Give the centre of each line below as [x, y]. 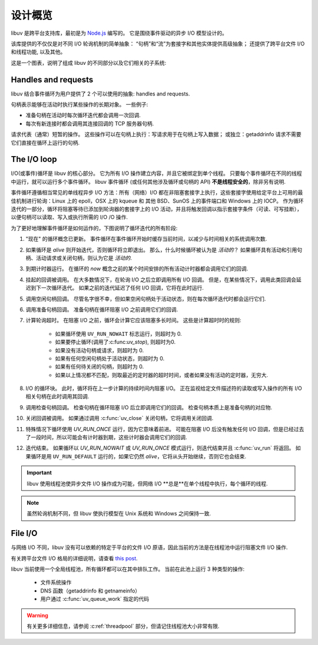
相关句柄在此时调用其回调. [57, 396]
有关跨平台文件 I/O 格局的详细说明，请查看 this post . [74, 558]
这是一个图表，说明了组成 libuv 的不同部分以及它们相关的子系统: [89, 62]
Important [39, 473]
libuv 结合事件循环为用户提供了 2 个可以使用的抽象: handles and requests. [100, 94]
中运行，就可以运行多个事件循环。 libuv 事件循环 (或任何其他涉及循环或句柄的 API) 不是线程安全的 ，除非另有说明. [148, 181]
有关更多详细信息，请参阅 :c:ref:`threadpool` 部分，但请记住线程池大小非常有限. [123, 626]
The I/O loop [34, 159]
